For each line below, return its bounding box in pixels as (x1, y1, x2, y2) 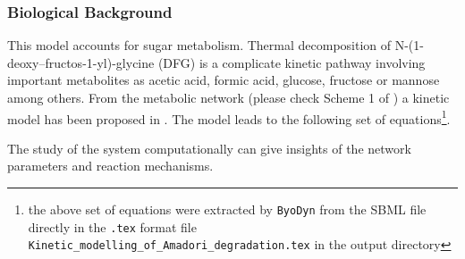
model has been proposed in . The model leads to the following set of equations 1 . (7, 106, 451, 128)
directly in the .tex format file (28, 217, 197, 236)
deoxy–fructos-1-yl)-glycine (7, 53, 155, 71)
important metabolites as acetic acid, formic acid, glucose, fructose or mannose (7, 71, 440, 89)
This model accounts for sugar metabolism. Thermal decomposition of (7, 36, 392, 54)
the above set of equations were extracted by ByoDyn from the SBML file (28, 200, 427, 219)
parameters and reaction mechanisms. (7, 156, 214, 175)
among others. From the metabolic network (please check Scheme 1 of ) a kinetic (7, 88, 450, 106)
